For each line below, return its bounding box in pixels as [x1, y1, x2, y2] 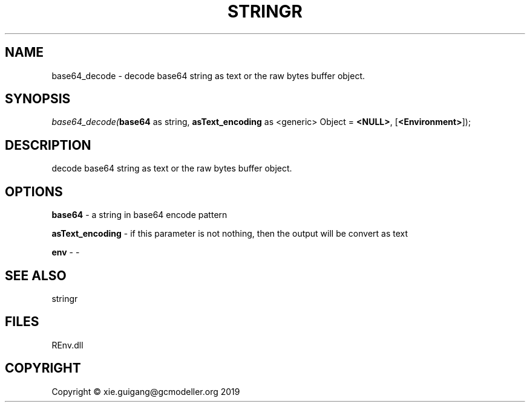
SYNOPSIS [5, 91, 71, 107]
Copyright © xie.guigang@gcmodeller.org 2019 [51, 386, 240, 397]
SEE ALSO [5, 268, 67, 283]
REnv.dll [51, 339, 83, 350]
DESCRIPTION [5, 137, 91, 153]
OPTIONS [5, 184, 63, 199]
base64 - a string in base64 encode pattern [51, 210, 227, 220]
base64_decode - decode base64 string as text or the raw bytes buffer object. [51, 70, 365, 81]
